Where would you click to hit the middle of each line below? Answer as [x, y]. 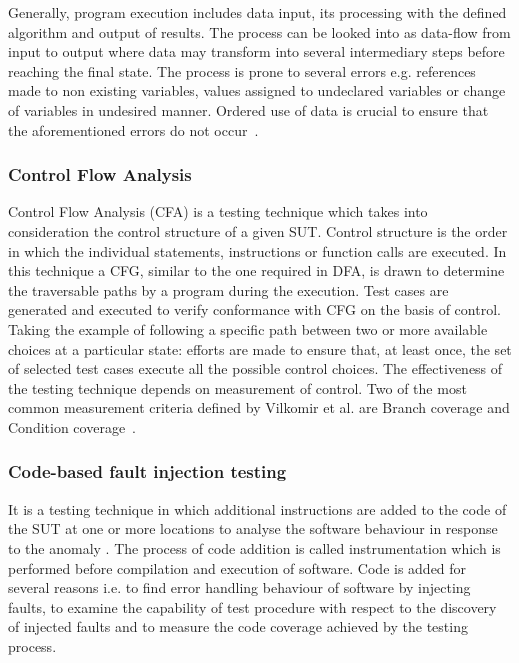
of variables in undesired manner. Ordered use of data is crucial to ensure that [248, 109]
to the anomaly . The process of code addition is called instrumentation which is [254, 547]
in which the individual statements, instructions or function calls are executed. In [257, 250]
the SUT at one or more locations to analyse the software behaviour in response [253, 528]
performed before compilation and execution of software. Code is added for [237, 567]
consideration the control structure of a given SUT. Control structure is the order [258, 230]
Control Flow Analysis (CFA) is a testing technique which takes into [218, 211]
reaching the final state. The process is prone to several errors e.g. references [242, 70]
